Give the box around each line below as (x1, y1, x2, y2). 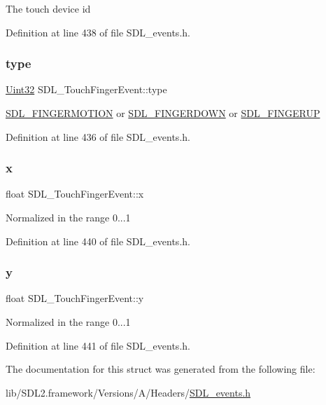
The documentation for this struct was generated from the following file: (6, 362, 316, 376)
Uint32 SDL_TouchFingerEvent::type (6, 82, 167, 97)
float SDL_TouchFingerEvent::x (6, 186, 144, 201)
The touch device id (6, 1, 91, 15)
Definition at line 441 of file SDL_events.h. (6, 338, 190, 352)
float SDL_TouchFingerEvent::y (6, 291, 144, 306)
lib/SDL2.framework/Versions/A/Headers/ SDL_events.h (6, 385, 251, 399)
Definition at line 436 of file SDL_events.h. (6, 129, 190, 144)
